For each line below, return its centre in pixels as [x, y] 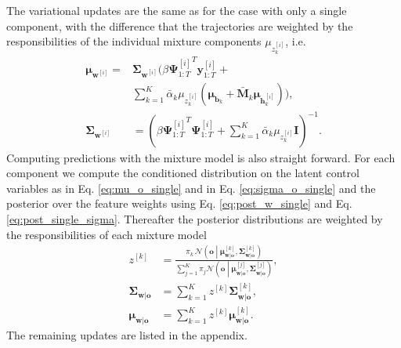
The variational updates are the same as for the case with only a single [177, 10]
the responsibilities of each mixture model [107, 234]
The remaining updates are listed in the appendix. [127, 335]
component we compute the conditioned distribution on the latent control [183, 173]
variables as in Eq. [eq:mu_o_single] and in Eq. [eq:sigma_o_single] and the [191, 188]
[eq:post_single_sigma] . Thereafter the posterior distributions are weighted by [195, 219]
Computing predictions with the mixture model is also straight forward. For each [201, 157]
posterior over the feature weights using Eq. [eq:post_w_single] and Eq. [179, 203]
